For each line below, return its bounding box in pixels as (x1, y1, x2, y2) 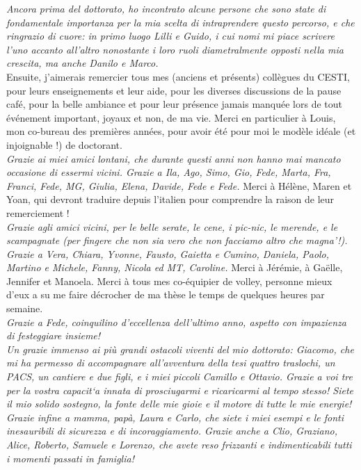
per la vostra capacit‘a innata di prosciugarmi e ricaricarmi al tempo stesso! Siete (6, 382, 354, 397)
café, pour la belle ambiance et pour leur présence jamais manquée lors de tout (6, 97, 343, 111)
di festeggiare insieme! (6, 328, 101, 343)
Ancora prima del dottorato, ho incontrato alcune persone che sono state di (6, 1, 326, 15)
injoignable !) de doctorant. (6, 137, 122, 152)
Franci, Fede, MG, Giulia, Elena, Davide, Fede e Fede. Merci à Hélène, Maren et (6, 178, 352, 193)
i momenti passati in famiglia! (6, 451, 134, 465)
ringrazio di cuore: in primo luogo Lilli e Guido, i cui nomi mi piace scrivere (6, 29, 335, 43)
